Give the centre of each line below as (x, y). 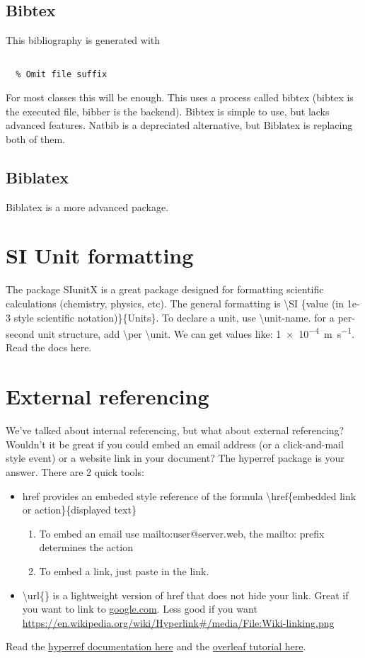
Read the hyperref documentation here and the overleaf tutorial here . (156, 646)
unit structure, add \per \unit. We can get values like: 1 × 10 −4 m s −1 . (196, 333)
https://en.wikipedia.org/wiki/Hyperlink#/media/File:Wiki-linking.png (178, 622)
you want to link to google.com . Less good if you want (140, 609)
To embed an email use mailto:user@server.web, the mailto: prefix (182, 533)
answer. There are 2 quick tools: (75, 471)
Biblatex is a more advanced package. (87, 206)
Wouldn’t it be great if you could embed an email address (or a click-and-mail (175, 444)
